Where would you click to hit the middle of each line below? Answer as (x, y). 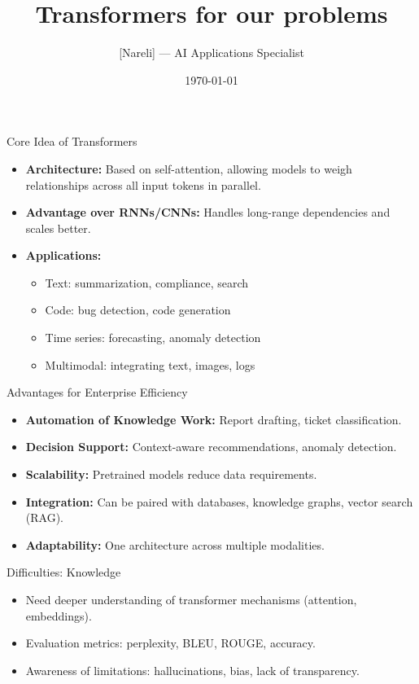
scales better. (58, 228)
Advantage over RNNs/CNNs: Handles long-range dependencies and (208, 212)
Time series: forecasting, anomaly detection (153, 338)
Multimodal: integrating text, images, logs (150, 364)
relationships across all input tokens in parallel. (143, 184)
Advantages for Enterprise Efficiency (97, 392)
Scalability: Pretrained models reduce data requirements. (171, 474)
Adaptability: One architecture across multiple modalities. (175, 544)
